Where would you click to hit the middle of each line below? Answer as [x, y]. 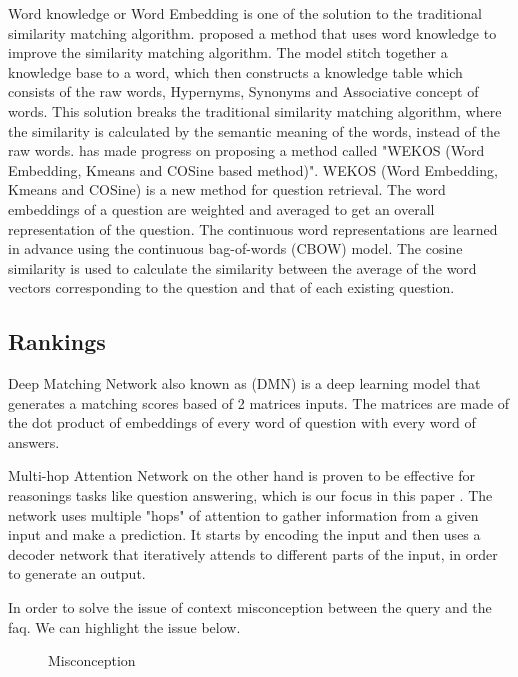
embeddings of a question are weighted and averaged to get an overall [221, 208]
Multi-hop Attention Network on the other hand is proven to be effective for [241, 475]
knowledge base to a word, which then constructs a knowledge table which [235, 71]
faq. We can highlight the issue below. [124, 626]
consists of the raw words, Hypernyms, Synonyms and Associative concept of [243, 91]
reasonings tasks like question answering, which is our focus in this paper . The [250, 495]
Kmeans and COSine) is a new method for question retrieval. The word [227, 189]
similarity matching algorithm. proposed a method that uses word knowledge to [252, 32]
